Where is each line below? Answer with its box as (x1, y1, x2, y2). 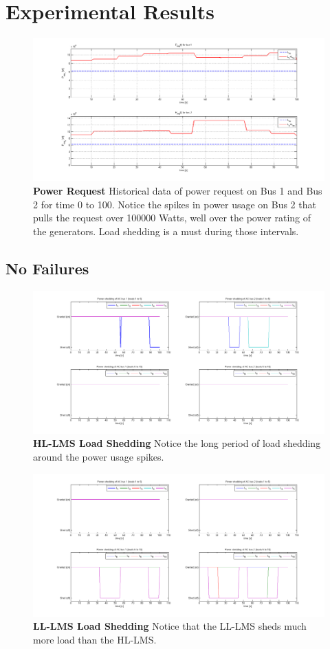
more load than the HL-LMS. (33, 632, 157, 647)
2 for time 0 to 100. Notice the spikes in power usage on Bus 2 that (33, 197, 316, 211)
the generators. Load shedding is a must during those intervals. (33, 223, 299, 238)
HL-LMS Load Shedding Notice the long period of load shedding (33, 436, 321, 450)
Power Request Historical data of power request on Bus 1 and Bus (33, 183, 322, 197)
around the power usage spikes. (33, 450, 164, 464)
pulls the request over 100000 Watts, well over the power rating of (33, 210, 311, 225)
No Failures (5, 257, 89, 278)
